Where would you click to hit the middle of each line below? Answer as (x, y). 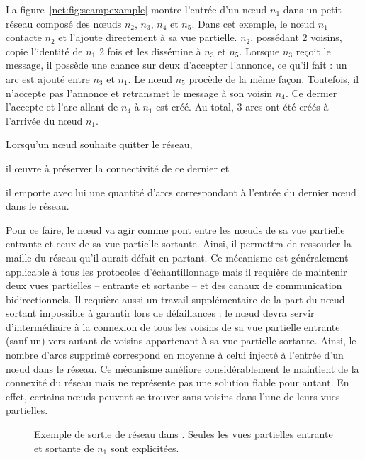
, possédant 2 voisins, (296, 37)
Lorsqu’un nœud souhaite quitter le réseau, (99, 144)
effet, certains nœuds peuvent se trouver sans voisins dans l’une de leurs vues (173, 396)
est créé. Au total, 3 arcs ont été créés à (242, 107)
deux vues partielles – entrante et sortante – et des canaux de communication (174, 285)
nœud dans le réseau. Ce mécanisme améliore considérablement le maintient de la (182, 368)
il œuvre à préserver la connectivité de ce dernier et (118, 168)
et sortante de (64, 448)
